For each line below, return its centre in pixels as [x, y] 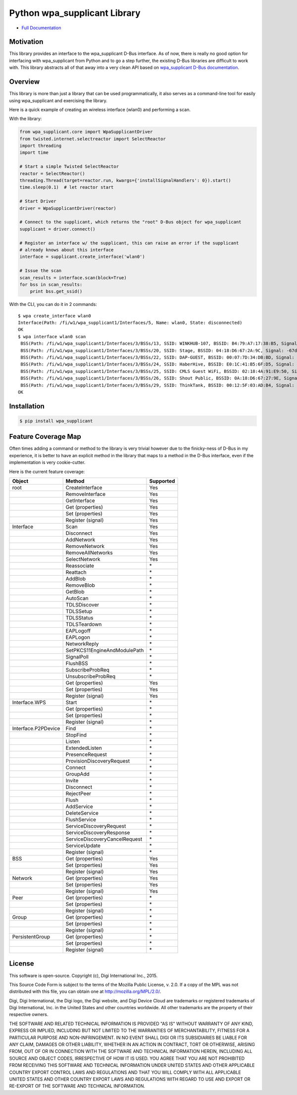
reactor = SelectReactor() [52, 173]
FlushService [81, 820]
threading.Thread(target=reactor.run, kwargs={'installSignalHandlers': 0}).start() [125, 181]
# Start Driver [38, 201]
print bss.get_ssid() [56, 292]
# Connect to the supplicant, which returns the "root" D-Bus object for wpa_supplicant [131, 222]
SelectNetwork [83, 559]
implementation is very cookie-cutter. [47, 462]
